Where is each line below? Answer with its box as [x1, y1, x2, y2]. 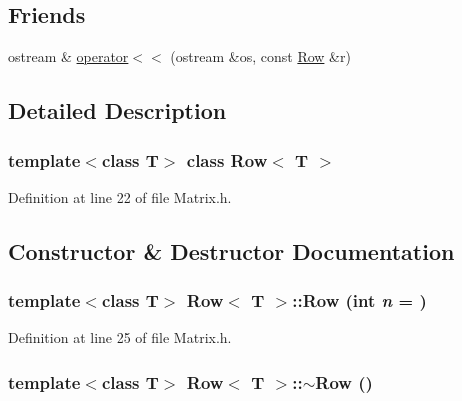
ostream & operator [8, 46, 129, 67]
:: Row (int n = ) [292, 288, 427, 313]
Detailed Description [8, 95, 227, 126]
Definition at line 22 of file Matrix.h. [8, 186, 232, 207]
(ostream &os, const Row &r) [170, 46, 351, 67]
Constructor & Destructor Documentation [8, 235, 455, 266]
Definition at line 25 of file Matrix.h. [8, 327, 232, 348]
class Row [186, 147, 268, 172]
